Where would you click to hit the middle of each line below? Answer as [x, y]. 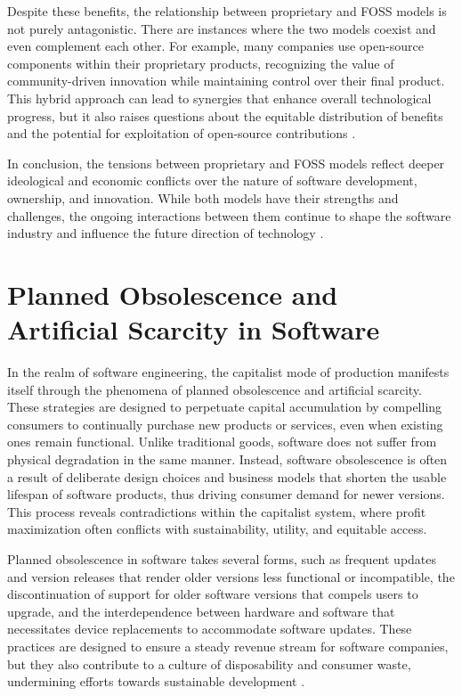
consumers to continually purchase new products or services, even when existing [225, 424]
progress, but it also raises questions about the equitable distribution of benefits [225, 115]
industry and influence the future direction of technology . [166, 233]
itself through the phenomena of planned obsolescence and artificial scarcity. [215, 389]
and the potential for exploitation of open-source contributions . [182, 133]
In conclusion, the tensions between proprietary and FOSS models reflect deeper [226, 163]
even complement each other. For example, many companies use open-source [215, 46]
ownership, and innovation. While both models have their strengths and [203, 197]
